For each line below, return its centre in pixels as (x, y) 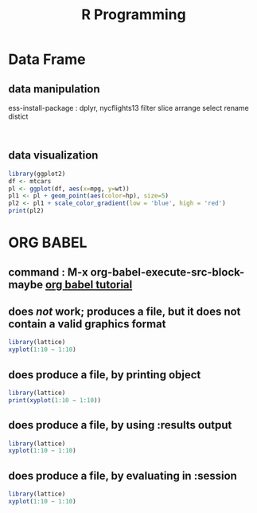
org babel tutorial (89, 284)
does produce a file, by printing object (105, 375)
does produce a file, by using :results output (120, 425)
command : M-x (49, 272)
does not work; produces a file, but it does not (125, 312)
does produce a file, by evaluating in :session (123, 476)
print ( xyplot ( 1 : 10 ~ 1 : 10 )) (55, 400)
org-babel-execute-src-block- (167, 272)
